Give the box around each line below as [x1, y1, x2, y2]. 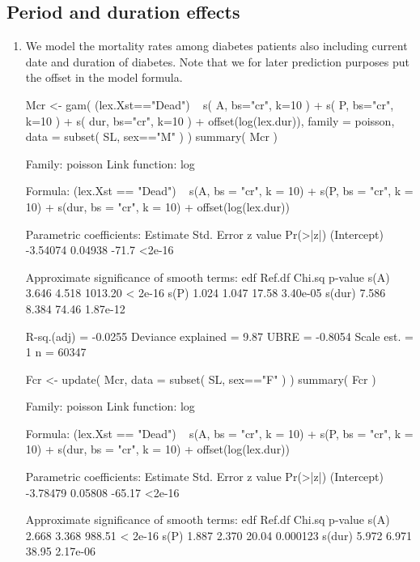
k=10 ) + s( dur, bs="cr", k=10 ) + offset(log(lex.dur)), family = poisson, [25, 112, 395, 129]
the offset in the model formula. [25, 69, 183, 86]
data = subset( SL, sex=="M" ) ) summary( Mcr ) [25, 128, 278, 145]
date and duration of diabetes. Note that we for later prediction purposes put [25, 53, 409, 70]
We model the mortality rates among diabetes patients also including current [25, 37, 408, 54]
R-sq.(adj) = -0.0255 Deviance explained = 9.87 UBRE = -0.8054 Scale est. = [25, 327, 414, 344]
